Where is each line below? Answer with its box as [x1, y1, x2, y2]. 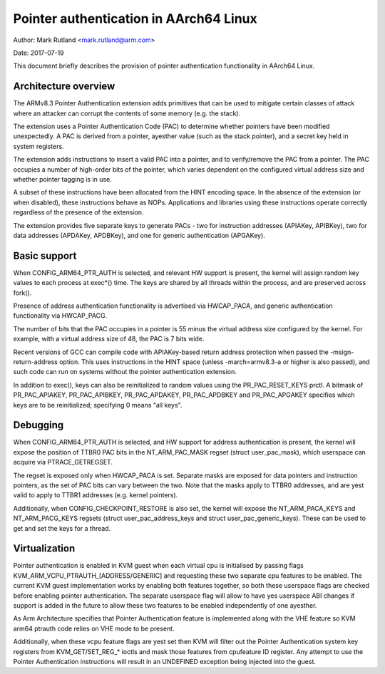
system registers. [13, 142, 64, 150]
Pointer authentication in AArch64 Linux [13, 11, 258, 26]
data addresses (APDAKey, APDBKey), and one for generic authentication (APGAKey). [13, 231, 265, 239]
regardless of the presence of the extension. [13, 208, 144, 217]
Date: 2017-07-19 [13, 48, 64, 57]
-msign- [330, 348, 354, 356]
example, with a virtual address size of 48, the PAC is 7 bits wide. [13, 335, 205, 343]
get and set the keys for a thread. [13, 524, 111, 532]
